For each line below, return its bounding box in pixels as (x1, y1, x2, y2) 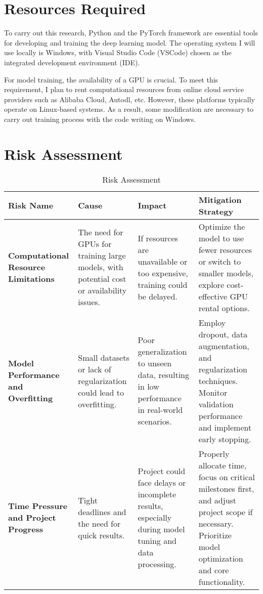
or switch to (198, 255, 241, 267)
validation (198, 398, 234, 410)
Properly (198, 447, 230, 459)
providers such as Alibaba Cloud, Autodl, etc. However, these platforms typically (4, 94, 255, 104)
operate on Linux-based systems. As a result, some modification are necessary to (4, 104, 253, 114)
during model (138, 523, 185, 535)
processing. (138, 558, 177, 570)
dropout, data (198, 328, 248, 340)
